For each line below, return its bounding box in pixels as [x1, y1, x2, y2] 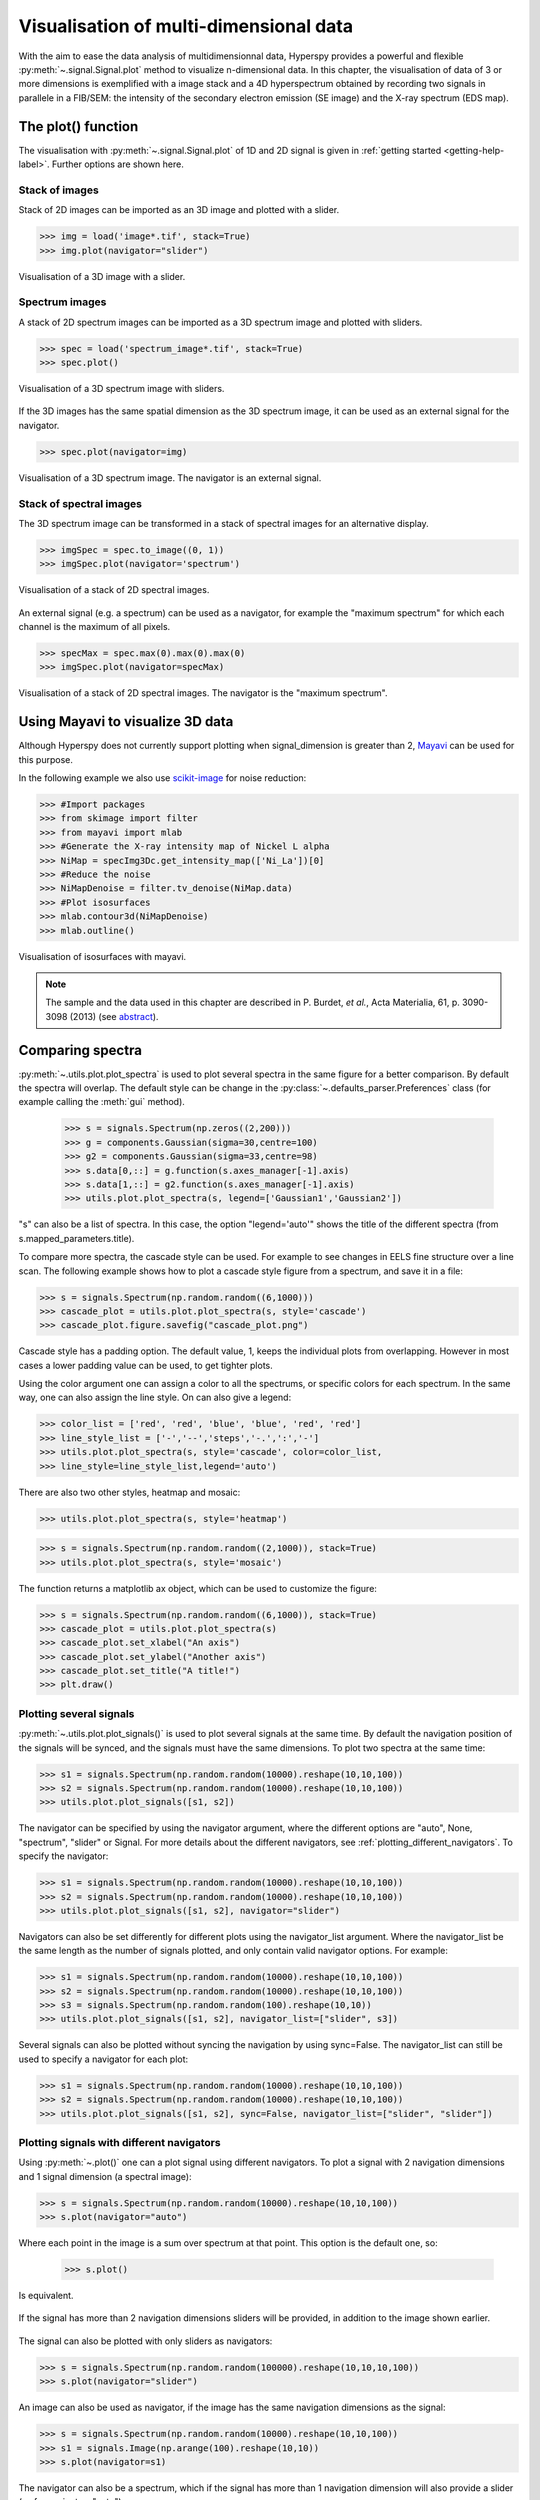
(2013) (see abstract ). [69, 1010, 159, 1022]
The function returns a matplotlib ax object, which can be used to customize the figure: [18, 1582, 377, 1594]
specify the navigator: [18, 1850, 109, 1862]
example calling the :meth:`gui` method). [18, 1096, 185, 1108]
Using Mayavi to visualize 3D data [18, 713, 234, 730]
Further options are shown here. [51, 158, 184, 170]
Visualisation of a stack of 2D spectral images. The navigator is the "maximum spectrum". [18, 687, 389, 699]
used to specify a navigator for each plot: [18, 2053, 189, 2065]
